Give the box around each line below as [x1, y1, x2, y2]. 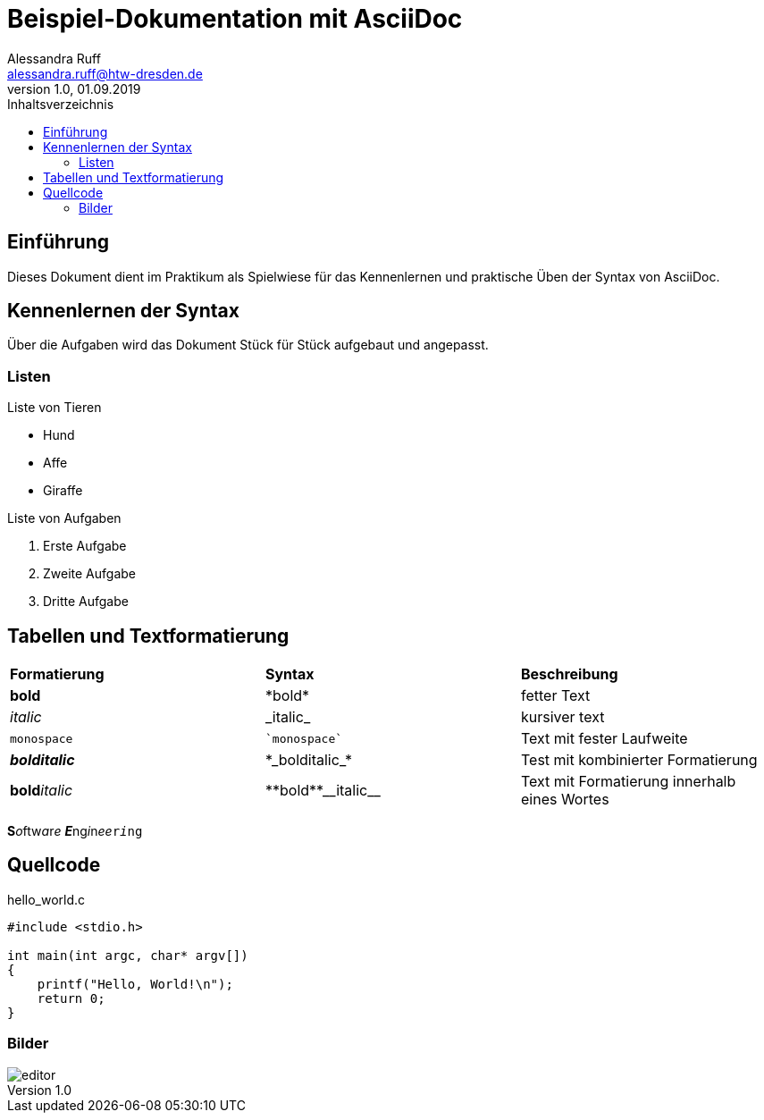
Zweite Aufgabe [43, 566, 136, 582]
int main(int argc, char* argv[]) [7, 947, 248, 963]
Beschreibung [520, 665, 618, 684]
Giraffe [43, 483, 83, 499]
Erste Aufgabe [43, 538, 127, 554]
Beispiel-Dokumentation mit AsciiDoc [7, 4, 463, 34]
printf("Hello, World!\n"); [37, 976, 233, 991]
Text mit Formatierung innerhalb [520, 772, 736, 791]
